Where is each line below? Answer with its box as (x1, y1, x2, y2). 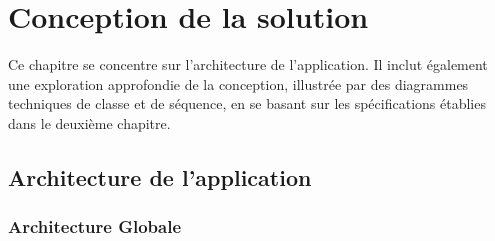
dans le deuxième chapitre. (8, 112, 171, 133)
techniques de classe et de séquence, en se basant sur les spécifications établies (8, 93, 486, 114)
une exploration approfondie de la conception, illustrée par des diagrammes (8, 73, 469, 94)
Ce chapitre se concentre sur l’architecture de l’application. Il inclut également (8, 54, 488, 75)
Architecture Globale (8, 214, 182, 239)
